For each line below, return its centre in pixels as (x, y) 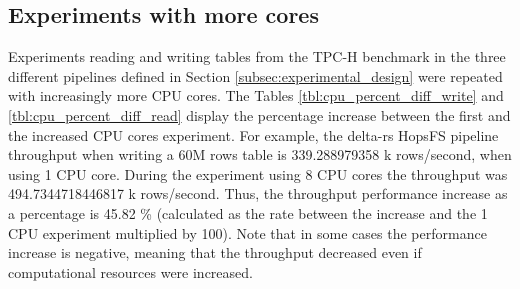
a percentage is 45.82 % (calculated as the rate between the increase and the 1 (248, 212)
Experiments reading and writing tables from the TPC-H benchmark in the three (257, 56)
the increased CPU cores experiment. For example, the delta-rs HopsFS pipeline (253, 134)
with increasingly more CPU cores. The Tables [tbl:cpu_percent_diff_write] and (256, 95)
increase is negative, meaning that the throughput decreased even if (215, 252)
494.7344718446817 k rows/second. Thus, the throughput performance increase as (258, 193)
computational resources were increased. (130, 271)
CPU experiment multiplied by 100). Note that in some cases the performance (247, 232)
